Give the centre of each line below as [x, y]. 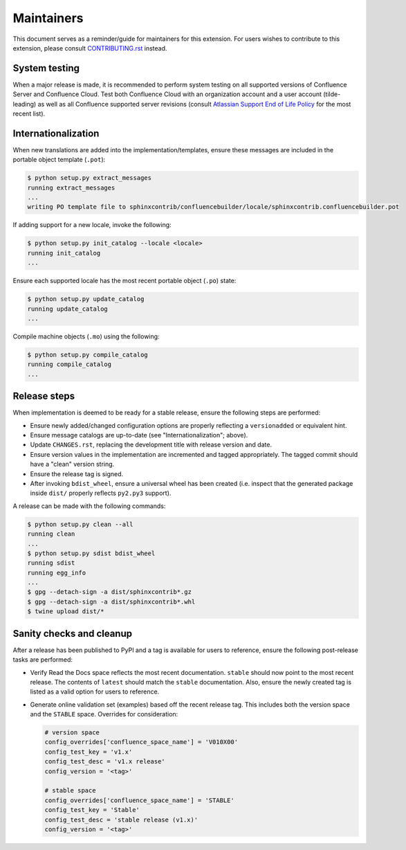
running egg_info [57, 572]
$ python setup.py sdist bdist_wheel [91, 553]
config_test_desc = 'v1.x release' [105, 762]
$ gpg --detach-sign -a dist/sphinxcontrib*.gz [109, 592]
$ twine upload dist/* [66, 612]
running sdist [51, 563]
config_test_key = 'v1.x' [89, 752]
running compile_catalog [70, 364]
